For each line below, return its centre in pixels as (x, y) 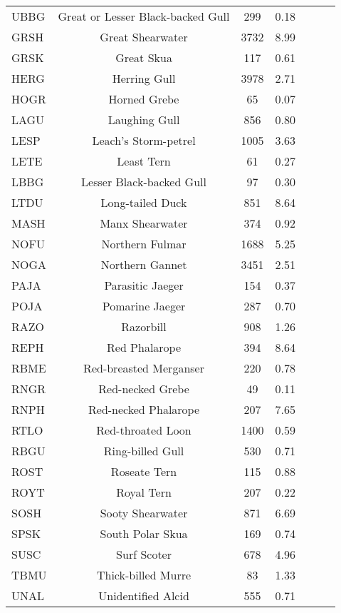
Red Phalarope (144, 347)
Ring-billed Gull (144, 451)
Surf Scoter (144, 554)
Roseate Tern (144, 471)
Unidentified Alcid (144, 596)
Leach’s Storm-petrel (144, 140)
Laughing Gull (144, 120)
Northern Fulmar (144, 244)
